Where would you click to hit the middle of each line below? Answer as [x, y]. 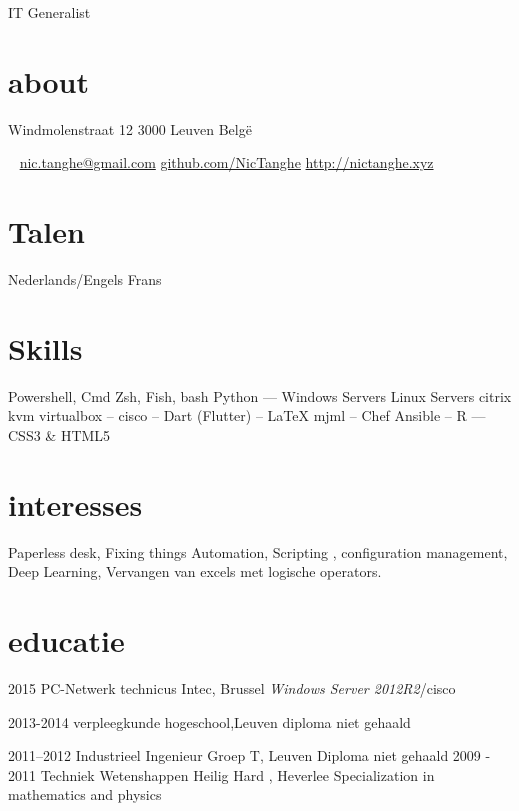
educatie [66, 640]
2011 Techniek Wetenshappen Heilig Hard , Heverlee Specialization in [221, 774]
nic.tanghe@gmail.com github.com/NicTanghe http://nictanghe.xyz [226, 162]
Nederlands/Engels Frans [85, 279]
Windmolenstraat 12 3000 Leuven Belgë [130, 128]
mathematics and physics [85, 794]
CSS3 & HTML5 [59, 434]
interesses [75, 503]
